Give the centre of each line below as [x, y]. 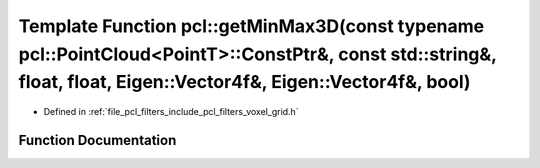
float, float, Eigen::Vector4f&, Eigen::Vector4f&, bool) [244, 82]
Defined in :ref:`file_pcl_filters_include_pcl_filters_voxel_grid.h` [171, 112]
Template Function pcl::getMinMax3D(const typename [251, 26]
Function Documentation [97, 140]
